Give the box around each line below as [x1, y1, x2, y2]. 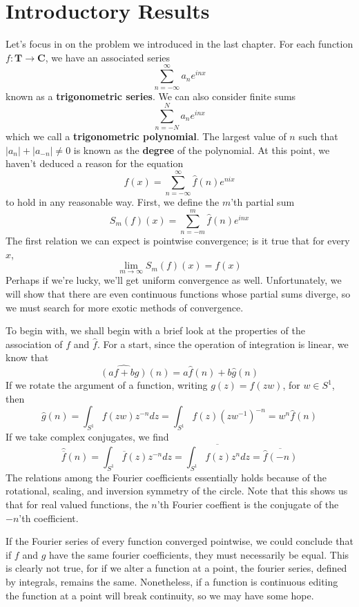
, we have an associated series [45, 50, 171, 64]
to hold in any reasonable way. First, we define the [6, 195, 220, 209]
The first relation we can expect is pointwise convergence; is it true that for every [6, 233, 350, 247]
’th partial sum [231, 195, 295, 209]
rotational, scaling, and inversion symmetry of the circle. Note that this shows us [6, 483, 348, 498]
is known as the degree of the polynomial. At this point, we [73, 142, 330, 157]
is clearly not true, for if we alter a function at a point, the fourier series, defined [6, 561, 347, 575]
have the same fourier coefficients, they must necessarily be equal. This [48, 547, 349, 561]
